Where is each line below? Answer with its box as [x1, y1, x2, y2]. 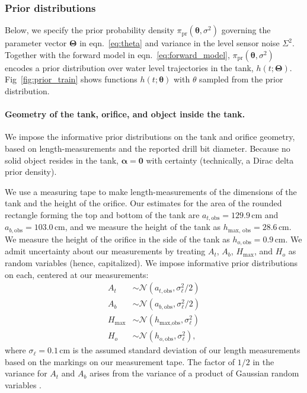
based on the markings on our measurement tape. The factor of [5, 355, 235, 368]
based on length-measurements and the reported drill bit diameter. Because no [5, 142, 290, 154]
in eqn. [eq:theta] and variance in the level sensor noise [79, 37, 280, 49]
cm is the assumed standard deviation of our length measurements [59, 344, 300, 356]
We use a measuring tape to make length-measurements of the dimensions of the [5, 185, 297, 197]
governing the [221, 24, 271, 36]
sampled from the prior [199, 73, 283, 85]
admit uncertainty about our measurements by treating [5, 245, 206, 257]
